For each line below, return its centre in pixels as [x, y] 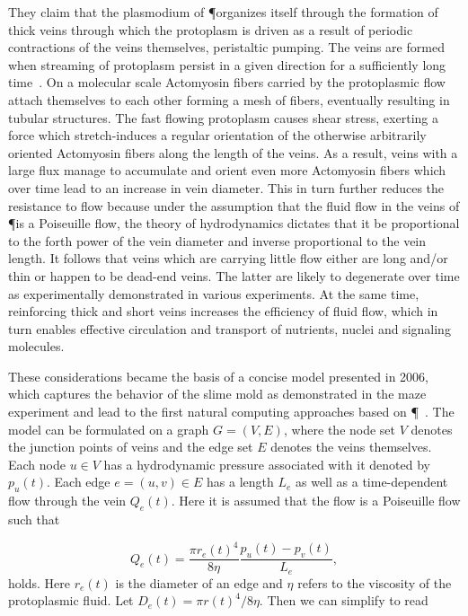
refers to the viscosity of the [375, 582]
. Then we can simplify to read [344, 600]
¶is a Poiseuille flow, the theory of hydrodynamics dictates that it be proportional [234, 223]
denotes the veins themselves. [351, 447]
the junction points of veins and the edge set [131, 447]
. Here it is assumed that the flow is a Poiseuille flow [316, 501]
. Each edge [78, 482]
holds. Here [39, 582]
